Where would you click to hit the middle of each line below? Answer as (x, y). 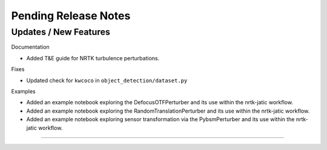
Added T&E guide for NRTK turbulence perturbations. (93, 58)
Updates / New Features (61, 32)
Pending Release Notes (71, 16)
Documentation (30, 47)
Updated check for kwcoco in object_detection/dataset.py (107, 80)
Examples (23, 91)
